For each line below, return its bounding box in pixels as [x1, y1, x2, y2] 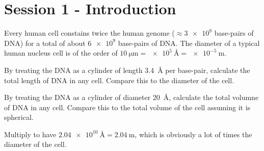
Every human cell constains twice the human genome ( [4, 28, 175, 38]
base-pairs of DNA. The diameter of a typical [118, 37, 260, 48]
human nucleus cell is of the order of [4, 47, 118, 58]
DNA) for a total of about [4, 37, 86, 48]
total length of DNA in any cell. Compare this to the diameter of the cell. [4, 74, 234, 85]
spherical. [4, 112, 34, 122]
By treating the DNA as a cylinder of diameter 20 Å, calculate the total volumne [4, 92, 259, 103]
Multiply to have [4, 129, 57, 139]
